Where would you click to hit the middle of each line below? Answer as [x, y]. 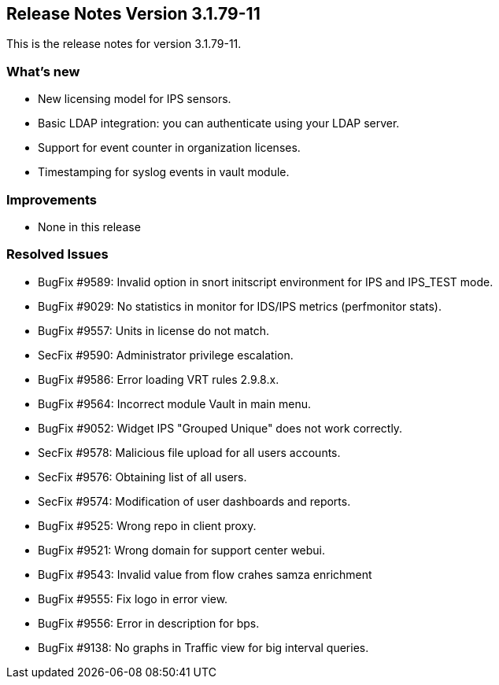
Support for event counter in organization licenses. [169, 148]
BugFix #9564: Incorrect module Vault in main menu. [174, 403]
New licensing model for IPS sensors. [135, 99]
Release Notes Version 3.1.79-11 [133, 14]
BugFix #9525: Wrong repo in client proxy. [147, 525]
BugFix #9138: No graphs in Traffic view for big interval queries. [203, 647]
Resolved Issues [57, 254]
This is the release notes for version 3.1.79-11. [124, 44]
